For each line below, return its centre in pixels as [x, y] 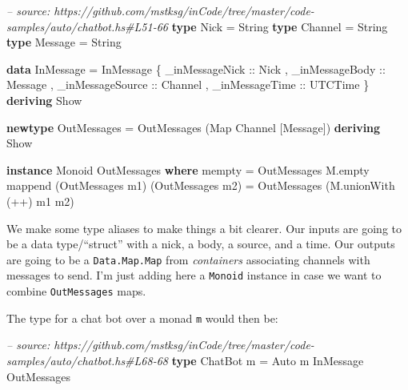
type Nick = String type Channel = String [280, 26]
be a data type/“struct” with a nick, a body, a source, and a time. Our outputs [201, 244]
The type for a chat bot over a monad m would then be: [142, 318]
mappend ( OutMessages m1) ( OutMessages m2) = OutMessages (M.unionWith [201, 185]
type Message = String [64, 42]
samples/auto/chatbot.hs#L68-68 [87, 360]
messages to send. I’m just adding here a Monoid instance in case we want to [194, 275]
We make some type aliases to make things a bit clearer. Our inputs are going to [204, 228]
